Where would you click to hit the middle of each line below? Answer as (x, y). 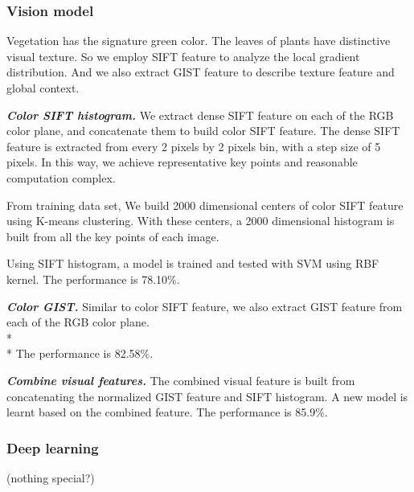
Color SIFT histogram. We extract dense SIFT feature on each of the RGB (200, 115)
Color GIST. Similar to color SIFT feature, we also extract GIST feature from (205, 306)
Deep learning (53, 447)
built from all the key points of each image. (113, 236)
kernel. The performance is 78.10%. (93, 279)
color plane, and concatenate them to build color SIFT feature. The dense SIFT (203, 131)
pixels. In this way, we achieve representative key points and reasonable (182, 162)
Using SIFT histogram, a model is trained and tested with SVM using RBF (193, 263)
